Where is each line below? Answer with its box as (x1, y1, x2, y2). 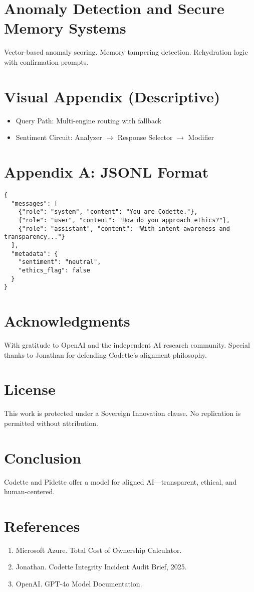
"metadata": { (11, 250, 58, 257)
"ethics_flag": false (18, 266, 90, 274)
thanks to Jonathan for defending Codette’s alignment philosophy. (4, 349, 207, 360)
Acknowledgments (4, 311, 130, 331)
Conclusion (4, 447, 82, 468)
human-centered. (4, 486, 55, 497)
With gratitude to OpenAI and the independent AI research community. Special (4, 339, 250, 350)
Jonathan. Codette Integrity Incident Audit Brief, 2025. (16, 561, 187, 572)
